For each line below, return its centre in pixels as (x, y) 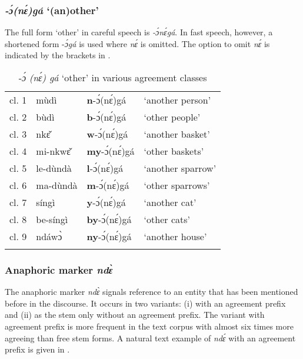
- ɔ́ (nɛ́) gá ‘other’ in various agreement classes (113, 77)
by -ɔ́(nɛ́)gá (109, 219)
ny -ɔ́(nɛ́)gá (109, 236)
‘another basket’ (177, 134)
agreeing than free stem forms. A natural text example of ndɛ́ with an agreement (150, 338)
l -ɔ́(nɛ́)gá (105, 168)
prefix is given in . (37, 349)
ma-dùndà (57, 185)
